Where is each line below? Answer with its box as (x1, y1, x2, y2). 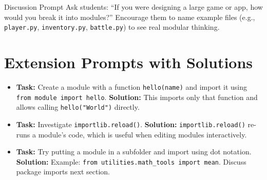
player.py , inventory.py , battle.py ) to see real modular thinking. (4, 22, 220, 32)
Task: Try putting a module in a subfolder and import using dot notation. (16, 146, 252, 157)
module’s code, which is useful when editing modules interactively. (38, 129, 247, 139)
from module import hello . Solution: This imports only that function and (16, 91, 258, 102)
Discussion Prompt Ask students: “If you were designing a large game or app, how (4, 2, 263, 12)
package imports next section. (16, 166, 110, 177)
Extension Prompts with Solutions (4, 52, 253, 73)
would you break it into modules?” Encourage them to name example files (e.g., (4, 11, 255, 22)
